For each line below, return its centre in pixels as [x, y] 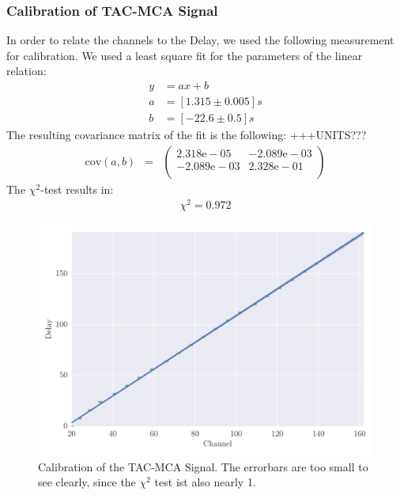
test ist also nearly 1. [205, 482]
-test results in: [77, 189]
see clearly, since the [87, 482]
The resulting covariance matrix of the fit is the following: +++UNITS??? [187, 135]
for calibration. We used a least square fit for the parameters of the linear [185, 55]
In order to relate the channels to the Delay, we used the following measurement [200, 40]
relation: [26, 71]
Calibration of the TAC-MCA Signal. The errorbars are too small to [203, 466]
